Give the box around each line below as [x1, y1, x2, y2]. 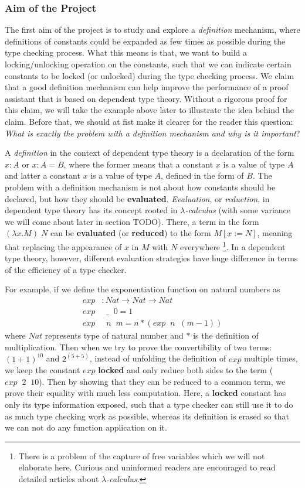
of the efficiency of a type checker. [5, 263, 127, 275]
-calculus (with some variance [185, 204, 291, 216]
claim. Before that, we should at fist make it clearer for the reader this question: [5, 115, 293, 127]
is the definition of [193, 329, 259, 342]
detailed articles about [18, 473, 99, 484]
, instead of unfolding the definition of [89, 352, 226, 364]
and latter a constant [5, 169, 80, 182]
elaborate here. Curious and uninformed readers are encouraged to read [18, 461, 276, 473]
